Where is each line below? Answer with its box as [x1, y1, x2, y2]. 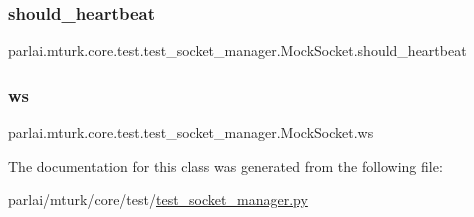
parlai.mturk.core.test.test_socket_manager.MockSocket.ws [8, 122, 374, 143]
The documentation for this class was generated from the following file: [8, 155, 443, 176]
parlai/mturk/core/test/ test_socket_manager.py [8, 189, 308, 210]
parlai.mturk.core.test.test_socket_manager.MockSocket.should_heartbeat [8, 40, 467, 61]
